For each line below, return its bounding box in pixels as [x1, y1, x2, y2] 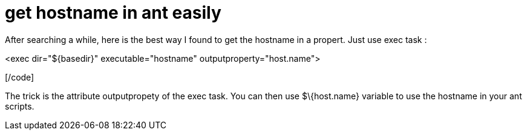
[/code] [5, 71, 34, 82]
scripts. [5, 100, 34, 111]
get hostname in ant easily [5, 2, 221, 23]
